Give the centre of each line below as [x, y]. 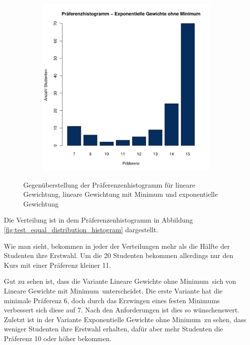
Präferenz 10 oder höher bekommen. [58, 338]
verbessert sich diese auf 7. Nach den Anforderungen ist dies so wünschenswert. [122, 310]
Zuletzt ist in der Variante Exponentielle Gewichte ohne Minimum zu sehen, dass [125, 319]
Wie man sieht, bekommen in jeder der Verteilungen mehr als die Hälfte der [117, 246]
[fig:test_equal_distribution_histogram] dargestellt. [81, 229]
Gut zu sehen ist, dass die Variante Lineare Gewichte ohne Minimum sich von [120, 281]
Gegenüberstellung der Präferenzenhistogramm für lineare [109, 184]
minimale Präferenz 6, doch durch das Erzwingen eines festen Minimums [112, 300]
